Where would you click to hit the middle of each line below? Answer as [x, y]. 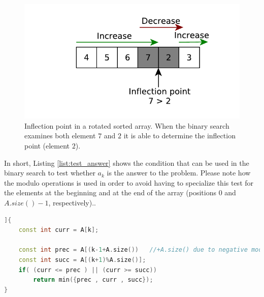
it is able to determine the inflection [179, 136]
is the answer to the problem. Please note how [179, 173]
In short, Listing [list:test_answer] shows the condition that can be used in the [127, 162]
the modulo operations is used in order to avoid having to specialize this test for [129, 182]
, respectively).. [72, 203]
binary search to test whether [50, 173]
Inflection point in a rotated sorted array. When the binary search [127, 125]
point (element [47, 146]
